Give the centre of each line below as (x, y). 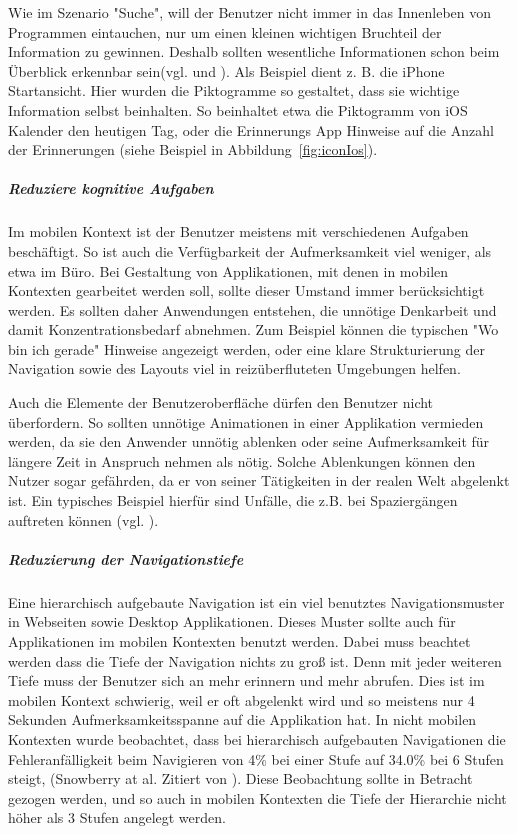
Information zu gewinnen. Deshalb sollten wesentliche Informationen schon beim (254, 51)
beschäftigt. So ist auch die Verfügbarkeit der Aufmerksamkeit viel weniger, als (250, 250)
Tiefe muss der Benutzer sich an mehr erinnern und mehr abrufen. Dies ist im (246, 680)
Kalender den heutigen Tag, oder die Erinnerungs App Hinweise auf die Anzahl (251, 129)
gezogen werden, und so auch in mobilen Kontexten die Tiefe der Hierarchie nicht (257, 797)
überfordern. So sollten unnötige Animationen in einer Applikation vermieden (246, 421)
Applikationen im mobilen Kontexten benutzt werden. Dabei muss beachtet (239, 640)
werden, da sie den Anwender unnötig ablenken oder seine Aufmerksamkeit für (249, 441)
